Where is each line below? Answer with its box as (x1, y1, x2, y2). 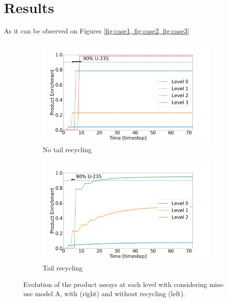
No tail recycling (43, 144, 92, 154)
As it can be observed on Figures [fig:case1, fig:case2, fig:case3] (4, 26, 189, 36)
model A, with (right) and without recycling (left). (35, 288, 185, 299)
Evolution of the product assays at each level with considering (23, 279, 207, 289)
